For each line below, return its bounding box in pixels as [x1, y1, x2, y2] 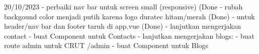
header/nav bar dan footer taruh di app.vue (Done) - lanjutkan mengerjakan [4, 21, 241, 31]
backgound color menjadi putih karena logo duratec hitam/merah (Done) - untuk [4, 11, 255, 21]
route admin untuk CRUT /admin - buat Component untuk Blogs [4, 40, 209, 51]
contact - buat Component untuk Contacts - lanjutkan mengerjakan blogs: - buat [4, 30, 254, 41]
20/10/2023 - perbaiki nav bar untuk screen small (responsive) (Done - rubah [4, 1, 243, 11]
